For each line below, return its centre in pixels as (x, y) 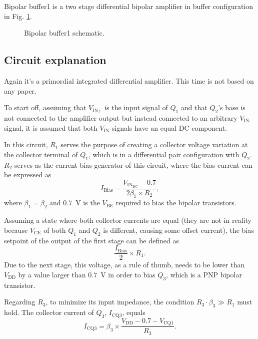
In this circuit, (26, 144)
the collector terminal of (41, 154)
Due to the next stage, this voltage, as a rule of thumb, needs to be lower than (124, 265)
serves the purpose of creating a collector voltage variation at (154, 144)
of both (55, 230)
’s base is (232, 107)
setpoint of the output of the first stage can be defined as (91, 240)
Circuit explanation (55, 60)
